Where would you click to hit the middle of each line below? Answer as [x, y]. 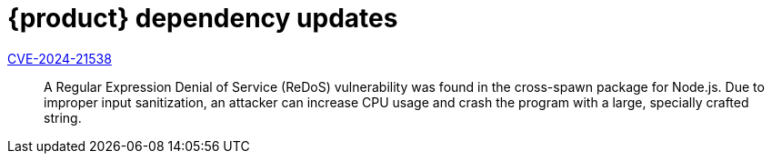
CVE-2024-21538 [60, 58]
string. [63, 117]
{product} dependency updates [203, 18]
